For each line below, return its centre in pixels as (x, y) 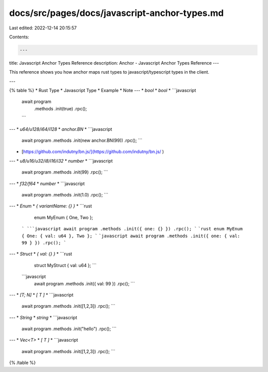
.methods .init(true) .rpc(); (61, 108)
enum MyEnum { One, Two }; (64, 217)
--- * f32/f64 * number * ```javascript (47, 184)
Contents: (19, 37)
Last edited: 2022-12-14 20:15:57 (43, 28)
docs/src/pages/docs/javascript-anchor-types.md (117, 13)
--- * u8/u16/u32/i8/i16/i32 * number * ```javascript (61, 161)
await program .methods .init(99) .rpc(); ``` (65, 172)
